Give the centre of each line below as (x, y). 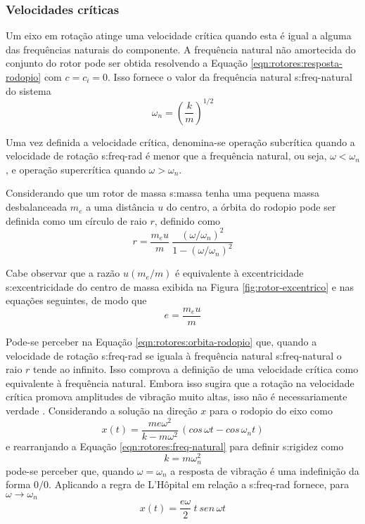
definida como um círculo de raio (76, 220)
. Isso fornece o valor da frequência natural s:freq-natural (230, 77)
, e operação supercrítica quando (76, 169)
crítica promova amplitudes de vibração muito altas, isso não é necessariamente (177, 397)
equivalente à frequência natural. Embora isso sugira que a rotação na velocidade (180, 382)
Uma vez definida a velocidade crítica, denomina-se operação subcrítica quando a (180, 142)
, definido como (187, 220)
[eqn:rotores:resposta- (296, 63)
